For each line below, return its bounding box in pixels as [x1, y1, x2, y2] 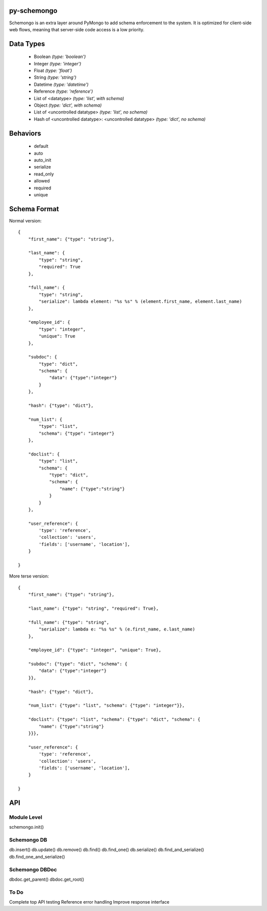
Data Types [9, 40, 45, 48]
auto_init [34, 157, 51, 163]
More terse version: [9, 573, 49, 579]
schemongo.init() [9, 824, 44, 830]
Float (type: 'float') [34, 67, 72, 74]
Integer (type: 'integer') [34, 60, 82, 66]
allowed [34, 178, 50, 184]
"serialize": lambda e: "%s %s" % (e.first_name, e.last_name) [39, 626, 195, 632]
